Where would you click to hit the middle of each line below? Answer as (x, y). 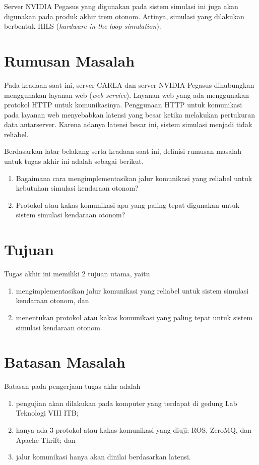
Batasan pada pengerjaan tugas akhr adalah (72, 386)
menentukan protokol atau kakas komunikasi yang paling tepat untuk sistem (134, 317)
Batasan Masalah (65, 362)
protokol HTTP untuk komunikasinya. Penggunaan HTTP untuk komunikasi (123, 105)
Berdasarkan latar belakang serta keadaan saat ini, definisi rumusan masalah (123, 151)
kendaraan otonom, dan (52, 300)
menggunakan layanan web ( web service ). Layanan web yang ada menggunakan (127, 95)
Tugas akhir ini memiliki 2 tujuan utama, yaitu (77, 274)
